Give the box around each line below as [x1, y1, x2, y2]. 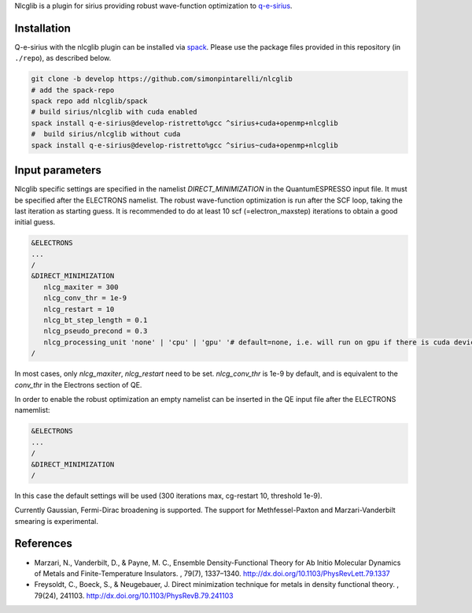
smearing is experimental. [14, 516, 98, 526]
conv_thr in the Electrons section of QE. [14, 380, 142, 389]
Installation [14, 21, 71, 35]
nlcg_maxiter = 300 [43, 282, 119, 292]
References [14, 537, 72, 551]
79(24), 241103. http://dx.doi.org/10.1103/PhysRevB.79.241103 [34, 591, 234, 600]
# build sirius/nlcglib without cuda [31, 130, 181, 139]
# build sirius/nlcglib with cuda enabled [31, 107, 197, 117]
